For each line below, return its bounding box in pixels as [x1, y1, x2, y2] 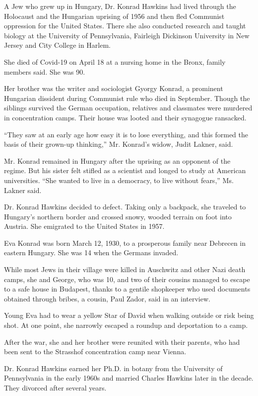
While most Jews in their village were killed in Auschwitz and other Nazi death [4, 264, 246, 275]
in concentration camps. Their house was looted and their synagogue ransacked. [4, 112, 247, 122]
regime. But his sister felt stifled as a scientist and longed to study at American [4, 165, 246, 176]
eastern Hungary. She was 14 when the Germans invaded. [4, 247, 179, 258]
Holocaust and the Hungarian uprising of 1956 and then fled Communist [4, 10, 225, 21]
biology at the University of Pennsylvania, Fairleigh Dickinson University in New [4, 30, 250, 40]
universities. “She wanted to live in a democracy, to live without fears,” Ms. [4, 175, 234, 185]
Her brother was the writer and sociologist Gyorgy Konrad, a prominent [4, 83, 223, 94]
